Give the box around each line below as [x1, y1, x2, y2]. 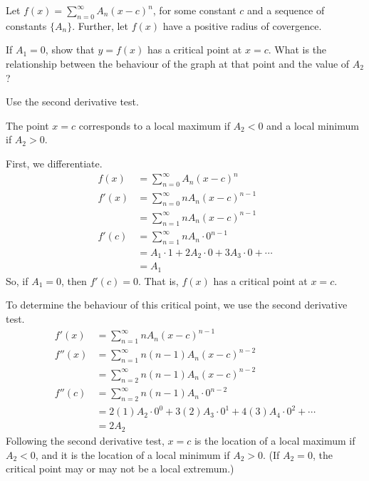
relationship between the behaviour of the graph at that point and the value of [6, 56, 350, 71]
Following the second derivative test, [6, 433, 165, 448]
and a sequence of [247, 3, 325, 17]
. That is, [137, 273, 179, 288]
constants [6, 18, 47, 33]
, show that [45, 42, 95, 57]
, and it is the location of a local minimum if [35, 447, 230, 462]
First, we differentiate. [6, 155, 103, 170]
